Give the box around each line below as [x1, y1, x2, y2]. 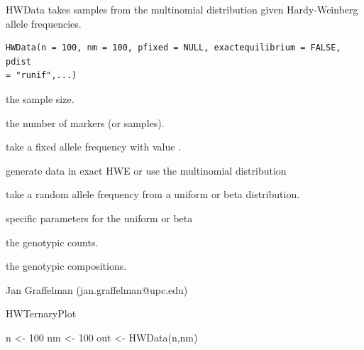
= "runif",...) [6, 70, 77, 81]
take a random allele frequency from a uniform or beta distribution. [6, 187, 300, 202]
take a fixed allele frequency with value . [6, 139, 181, 154]
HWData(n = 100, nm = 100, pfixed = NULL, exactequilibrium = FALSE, [6, 43, 341, 53]
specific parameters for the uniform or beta [6, 210, 193, 225]
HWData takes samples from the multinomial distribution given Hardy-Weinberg [6, 2, 358, 16]
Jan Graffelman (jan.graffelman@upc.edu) [6, 282, 188, 297]
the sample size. [6, 91, 75, 106]
